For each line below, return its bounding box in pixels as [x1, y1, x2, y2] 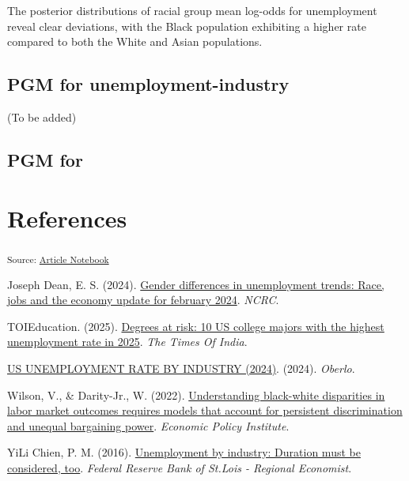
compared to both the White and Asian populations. [7, 33, 263, 50]
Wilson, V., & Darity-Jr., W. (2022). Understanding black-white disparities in [7, 386, 385, 403]
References [7, 201, 127, 234]
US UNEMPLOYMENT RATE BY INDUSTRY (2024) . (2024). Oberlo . [7, 359, 355, 376]
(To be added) [7, 108, 77, 125]
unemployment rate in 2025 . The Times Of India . [7, 333, 248, 350]
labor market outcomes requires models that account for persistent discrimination [7, 402, 403, 419]
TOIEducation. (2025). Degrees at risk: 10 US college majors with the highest [7, 318, 384, 334]
